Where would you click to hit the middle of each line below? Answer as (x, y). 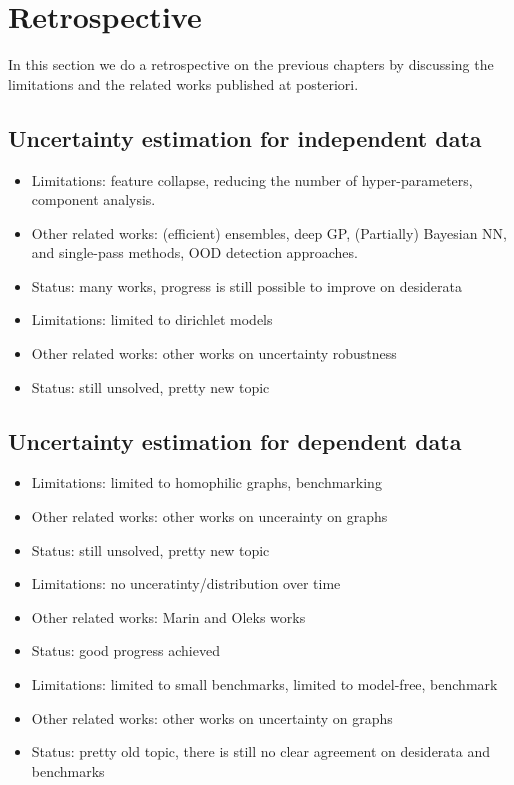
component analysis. (93, 199)
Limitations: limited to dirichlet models (152, 319)
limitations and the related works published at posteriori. (183, 83)
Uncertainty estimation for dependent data (235, 440)
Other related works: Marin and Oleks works (168, 616)
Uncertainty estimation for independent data (245, 137)
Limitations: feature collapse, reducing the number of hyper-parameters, (252, 179)
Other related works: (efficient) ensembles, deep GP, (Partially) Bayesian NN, (269, 232)
